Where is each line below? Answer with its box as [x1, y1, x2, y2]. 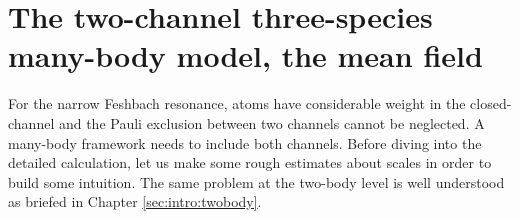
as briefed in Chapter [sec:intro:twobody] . [8, 191, 262, 212]
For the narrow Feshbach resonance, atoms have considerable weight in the [8, 93, 466, 114]
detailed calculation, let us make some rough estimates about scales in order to [8, 152, 492, 173]
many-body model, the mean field [8, 35, 483, 76]
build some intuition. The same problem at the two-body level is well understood [8, 171, 505, 192]
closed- [470, 93, 512, 114]
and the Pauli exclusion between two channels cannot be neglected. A [58, 112, 485, 133]
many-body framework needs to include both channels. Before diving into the [8, 132, 482, 153]
